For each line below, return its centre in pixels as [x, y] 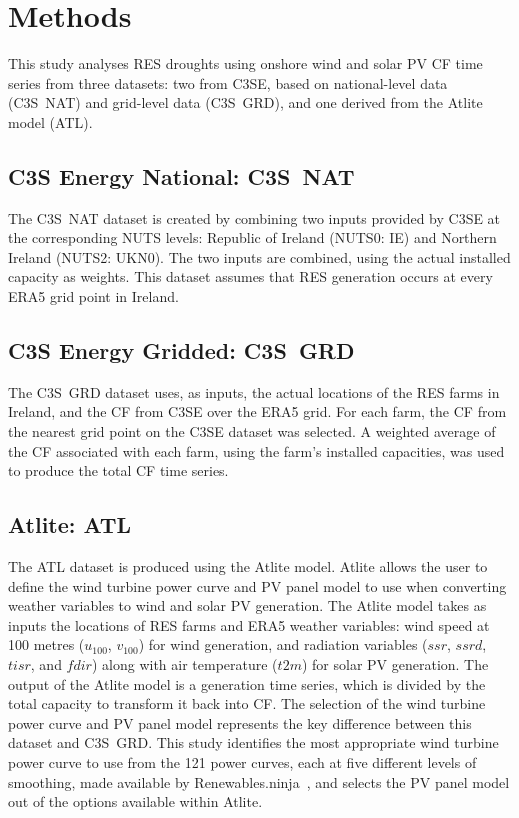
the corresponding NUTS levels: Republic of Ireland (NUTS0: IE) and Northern [252, 237]
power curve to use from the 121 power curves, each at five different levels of [242, 761]
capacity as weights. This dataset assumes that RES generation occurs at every [250, 276]
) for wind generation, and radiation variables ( [283, 644]
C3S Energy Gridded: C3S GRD [181, 350]
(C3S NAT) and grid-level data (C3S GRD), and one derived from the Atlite [245, 102]
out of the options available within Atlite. [135, 801]
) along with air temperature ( [184, 664]
